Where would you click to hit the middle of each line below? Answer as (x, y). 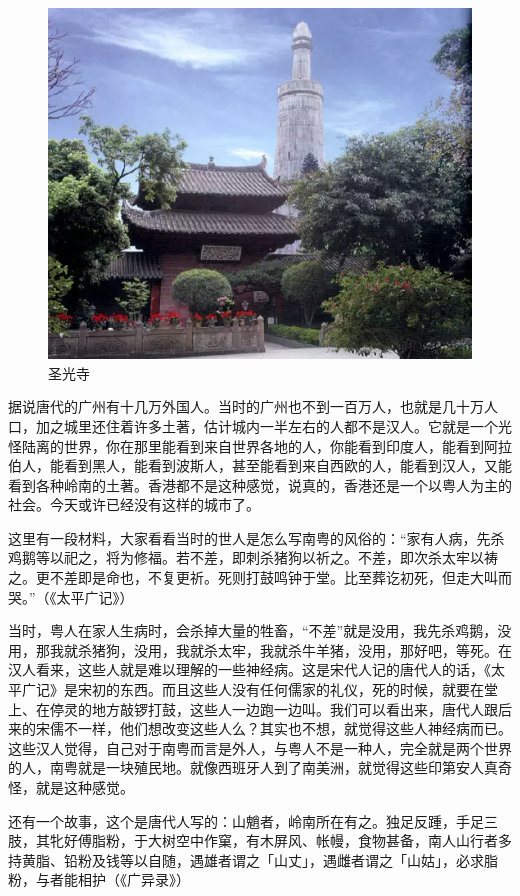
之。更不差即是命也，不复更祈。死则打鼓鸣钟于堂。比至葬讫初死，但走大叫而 (260, 577)
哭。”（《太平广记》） (71, 596)
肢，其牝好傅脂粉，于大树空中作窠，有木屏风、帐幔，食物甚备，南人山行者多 (260, 840)
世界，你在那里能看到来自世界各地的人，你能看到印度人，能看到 (273, 445)
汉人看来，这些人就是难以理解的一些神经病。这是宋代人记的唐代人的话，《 (249, 669)
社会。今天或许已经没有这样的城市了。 (134, 504)
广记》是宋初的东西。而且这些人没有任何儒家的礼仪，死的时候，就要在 (252, 689)
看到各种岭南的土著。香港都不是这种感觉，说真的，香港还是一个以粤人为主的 (260, 484)
